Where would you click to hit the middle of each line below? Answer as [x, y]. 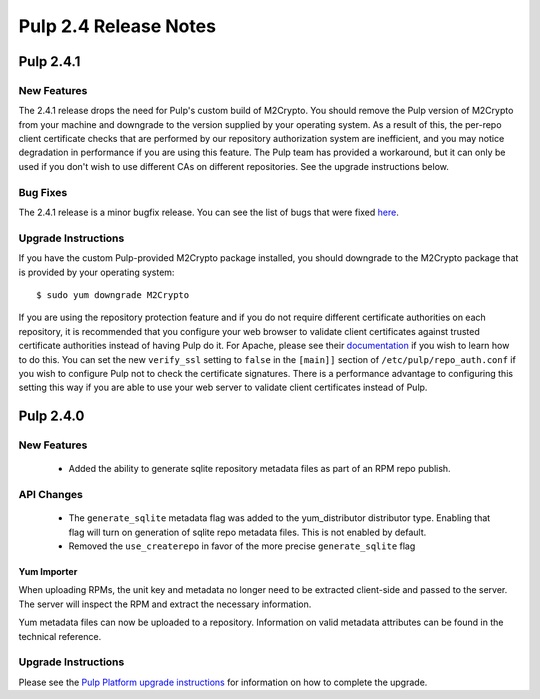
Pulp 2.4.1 [49, 61]
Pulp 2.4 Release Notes [117, 26]
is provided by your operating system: [96, 272]
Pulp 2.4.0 [51, 416]
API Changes [51, 495]
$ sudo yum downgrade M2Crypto [113, 294]
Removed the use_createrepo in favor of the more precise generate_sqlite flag [242, 546]
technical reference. [60, 636]
